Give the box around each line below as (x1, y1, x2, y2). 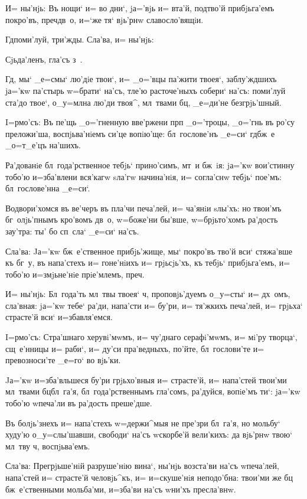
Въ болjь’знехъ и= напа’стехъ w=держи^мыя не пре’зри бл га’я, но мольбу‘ (5, 416, 280, 429)
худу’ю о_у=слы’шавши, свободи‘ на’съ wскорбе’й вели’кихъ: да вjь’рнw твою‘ (5, 428, 293, 441)
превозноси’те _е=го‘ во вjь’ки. (5, 354, 121, 366)
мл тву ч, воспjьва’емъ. (5, 439, 90, 452)
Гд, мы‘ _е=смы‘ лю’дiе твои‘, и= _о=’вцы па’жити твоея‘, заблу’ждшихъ (5, 73, 277, 85)
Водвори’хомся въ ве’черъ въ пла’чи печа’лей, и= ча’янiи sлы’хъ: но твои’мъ (5, 201, 282, 214)
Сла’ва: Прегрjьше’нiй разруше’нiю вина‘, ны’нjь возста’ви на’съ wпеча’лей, (5, 459, 279, 472)
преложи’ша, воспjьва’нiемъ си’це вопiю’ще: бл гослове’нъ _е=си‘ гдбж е (5, 127, 275, 139)
